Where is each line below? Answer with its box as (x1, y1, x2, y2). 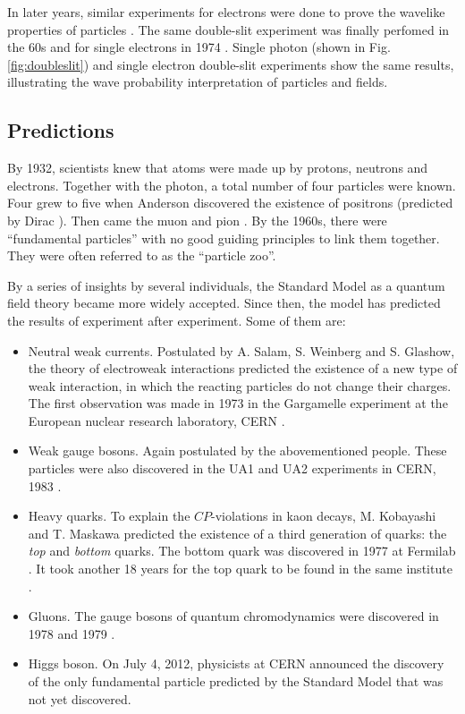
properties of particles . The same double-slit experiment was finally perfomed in (7, 20, 450, 38)
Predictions (7, 116, 114, 144)
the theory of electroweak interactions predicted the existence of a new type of (28, 359, 458, 378)
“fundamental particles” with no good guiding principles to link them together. (7, 228, 440, 247)
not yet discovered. (28, 689, 131, 708)
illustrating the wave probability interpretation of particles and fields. (7, 72, 388, 91)
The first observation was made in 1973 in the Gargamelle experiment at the (28, 394, 448, 412)
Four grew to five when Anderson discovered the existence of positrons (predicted (7, 193, 453, 212)
